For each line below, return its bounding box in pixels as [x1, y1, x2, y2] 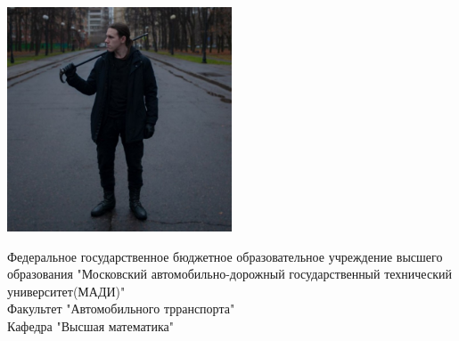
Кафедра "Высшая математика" [7, 316, 174, 335]
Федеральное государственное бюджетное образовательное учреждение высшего [7, 247, 443, 265]
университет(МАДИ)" [7, 281, 126, 300]
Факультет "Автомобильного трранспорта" [7, 299, 235, 318]
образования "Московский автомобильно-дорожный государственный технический [7, 264, 452, 283]
